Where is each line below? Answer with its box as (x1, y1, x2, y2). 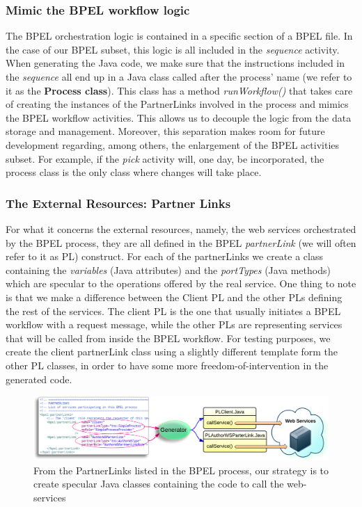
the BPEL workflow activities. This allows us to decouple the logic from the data (6, 110, 352, 124)
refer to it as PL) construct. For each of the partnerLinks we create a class (6, 249, 323, 264)
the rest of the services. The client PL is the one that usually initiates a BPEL (6, 303, 341, 318)
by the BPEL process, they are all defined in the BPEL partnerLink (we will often (6, 235, 356, 250)
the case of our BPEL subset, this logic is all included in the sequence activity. (6, 42, 340, 56)
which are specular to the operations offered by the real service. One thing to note (6, 276, 356, 291)
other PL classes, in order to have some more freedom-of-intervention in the (6, 357, 329, 372)
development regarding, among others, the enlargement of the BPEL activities (6, 137, 340, 152)
